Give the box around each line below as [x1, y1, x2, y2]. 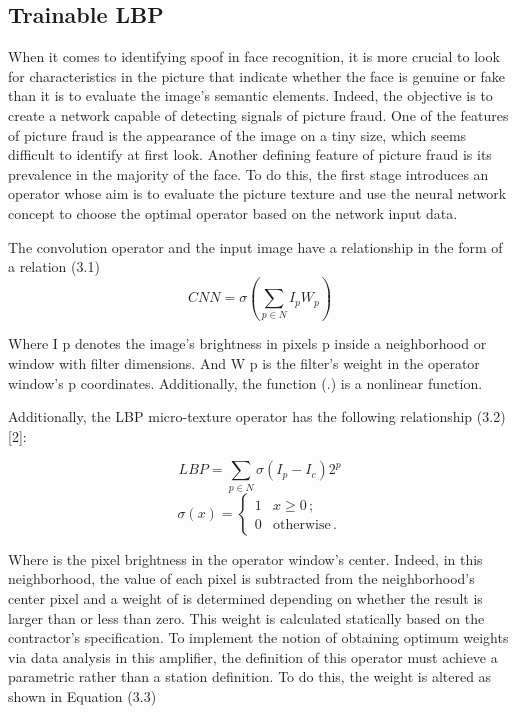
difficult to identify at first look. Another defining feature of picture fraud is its [8, 144, 492, 165]
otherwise [273, 517, 331, 532]
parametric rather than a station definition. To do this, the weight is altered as [8, 666, 492, 687]
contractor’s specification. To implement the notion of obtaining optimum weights [8, 627, 509, 648]
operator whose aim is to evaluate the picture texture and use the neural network [8, 183, 507, 204]
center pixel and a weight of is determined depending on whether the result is [8, 587, 483, 608]
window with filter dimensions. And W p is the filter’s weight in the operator [8, 353, 480, 374]
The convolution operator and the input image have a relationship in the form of [8, 236, 503, 257]
